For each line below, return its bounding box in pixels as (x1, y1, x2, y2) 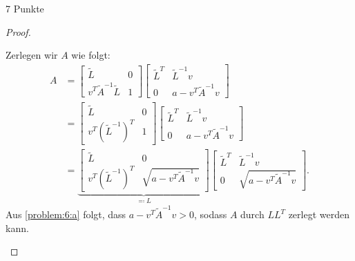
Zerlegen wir (6, 48, 58, 62)
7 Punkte (6, 1, 44, 15)
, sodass (193, 207, 227, 222)
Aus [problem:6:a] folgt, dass (6, 207, 126, 222)
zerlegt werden (288, 207, 349, 222)
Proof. (6, 24, 31, 39)
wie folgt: (71, 48, 111, 62)
